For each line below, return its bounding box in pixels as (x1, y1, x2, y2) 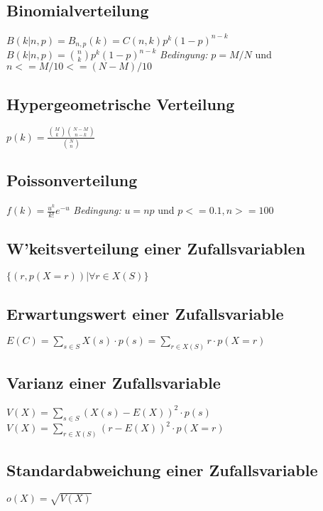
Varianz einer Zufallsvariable (6, 371, 221, 393)
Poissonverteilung (6, 169, 138, 191)
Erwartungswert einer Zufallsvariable (6, 302, 284, 324)
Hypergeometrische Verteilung (6, 92, 235, 114)
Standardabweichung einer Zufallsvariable (6, 458, 318, 480)
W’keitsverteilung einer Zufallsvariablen (6, 237, 305, 259)
